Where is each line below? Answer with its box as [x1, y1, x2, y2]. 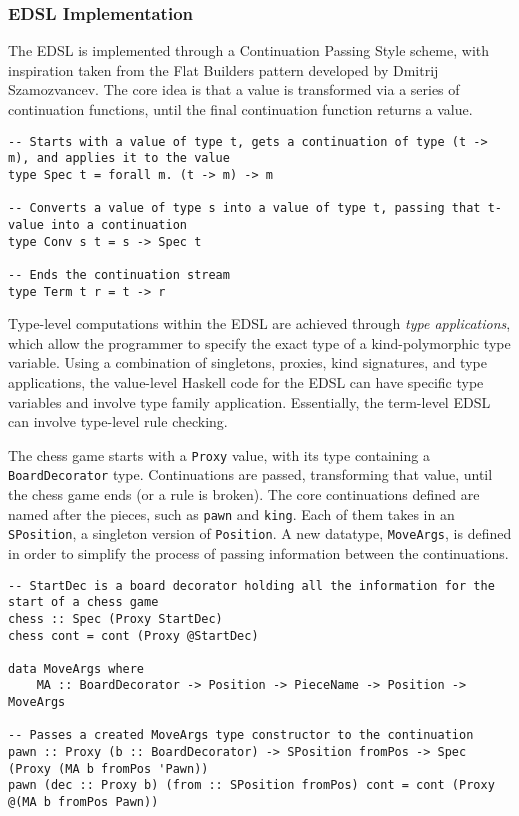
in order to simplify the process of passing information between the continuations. [8, 542, 509, 563]
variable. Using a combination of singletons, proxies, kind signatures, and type [8, 352, 487, 373]
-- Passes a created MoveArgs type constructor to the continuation [8, 728, 474, 743]
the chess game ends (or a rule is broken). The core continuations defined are [8, 484, 480, 505]
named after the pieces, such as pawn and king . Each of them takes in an [8, 503, 455, 524]
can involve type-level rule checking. [8, 411, 228, 432]
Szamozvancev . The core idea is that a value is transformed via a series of [8, 79, 460, 100]
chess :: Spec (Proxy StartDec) [8, 611, 223, 626]
